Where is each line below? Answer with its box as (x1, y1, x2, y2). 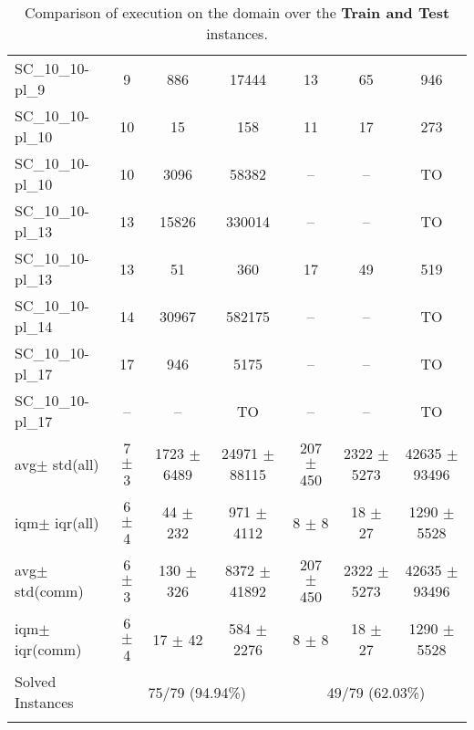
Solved (15, 671, 57, 692)
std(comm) (15, 580, 84, 601)
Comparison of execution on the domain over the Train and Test (24, 2, 450, 23)
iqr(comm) (15, 639, 82, 660)
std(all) (52, 453, 99, 474)
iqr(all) (55, 511, 99, 533)
